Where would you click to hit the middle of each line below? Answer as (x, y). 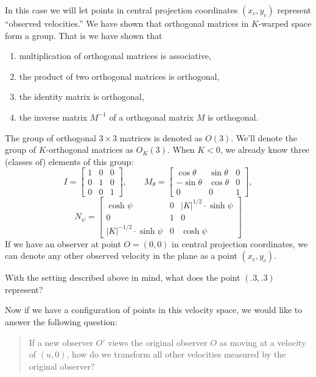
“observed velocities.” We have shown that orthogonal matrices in (127, 23)
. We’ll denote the (264, 137)
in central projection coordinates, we (240, 243)
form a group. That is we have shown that (84, 35)
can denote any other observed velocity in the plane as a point (121, 255)
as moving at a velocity (263, 342)
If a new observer (61, 342)
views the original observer (158, 342)
